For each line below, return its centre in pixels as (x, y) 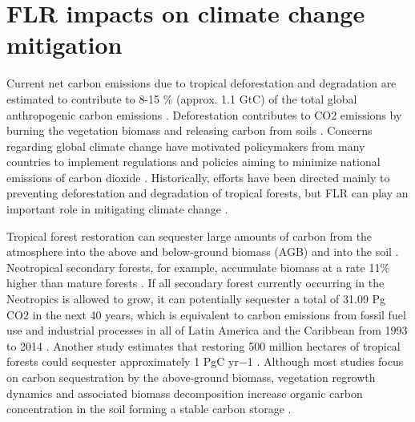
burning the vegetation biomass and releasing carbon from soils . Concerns (189, 130)
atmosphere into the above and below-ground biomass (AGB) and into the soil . (203, 252)
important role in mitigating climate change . (117, 209)
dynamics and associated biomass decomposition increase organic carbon (185, 393)
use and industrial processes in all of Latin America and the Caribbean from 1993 (207, 330)
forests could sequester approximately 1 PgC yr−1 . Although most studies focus (205, 361)
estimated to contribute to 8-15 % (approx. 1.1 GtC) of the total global (182, 98)
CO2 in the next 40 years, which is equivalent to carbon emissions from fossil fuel (206, 314)
